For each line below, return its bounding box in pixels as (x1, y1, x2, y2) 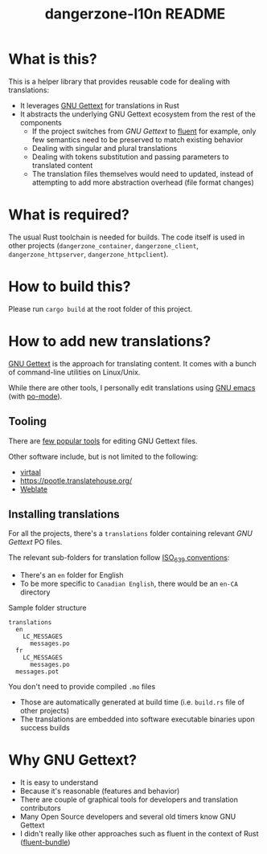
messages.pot (15, 668, 60, 676)
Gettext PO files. (8, 537, 63, 547)
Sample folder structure (8, 603, 87, 613)
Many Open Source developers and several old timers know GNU (19, 812, 236, 822)
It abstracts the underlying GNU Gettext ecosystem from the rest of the (19, 109, 256, 119)
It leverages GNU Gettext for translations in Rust (19, 100, 179, 110)
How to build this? (8, 278, 131, 296)
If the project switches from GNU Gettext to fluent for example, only (31, 126, 257, 136)
